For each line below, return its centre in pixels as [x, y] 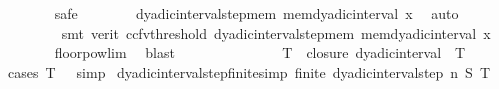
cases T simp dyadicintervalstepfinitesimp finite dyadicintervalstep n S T [249, 71]
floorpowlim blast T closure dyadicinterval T [260, 52]
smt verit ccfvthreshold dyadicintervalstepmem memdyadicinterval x [276, 32]
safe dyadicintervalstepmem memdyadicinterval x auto [256, 13]
